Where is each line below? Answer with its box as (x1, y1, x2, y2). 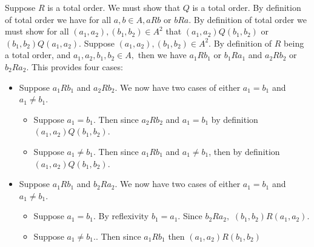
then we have (138, 48, 187, 61)
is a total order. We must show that (47, 1, 181, 13)
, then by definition (209, 145, 280, 157)
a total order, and (5, 48, 71, 61)
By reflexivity (98, 209, 149, 222)
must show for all (5, 25, 69, 38)
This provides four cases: (32, 60, 123, 73)
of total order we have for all (5, 13, 112, 25)
